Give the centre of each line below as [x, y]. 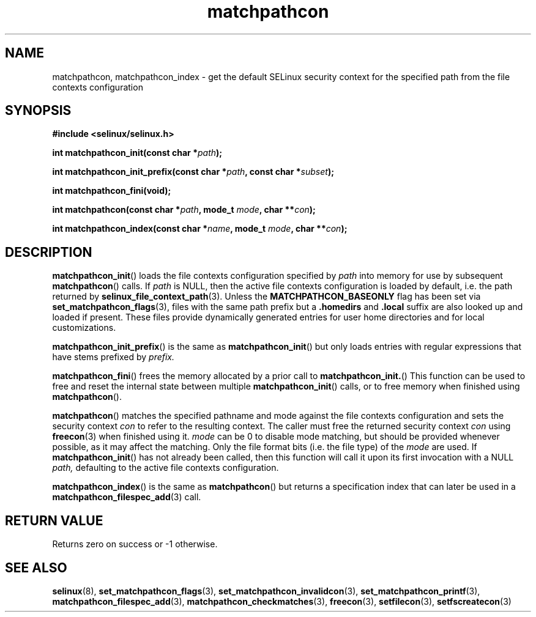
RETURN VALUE [54, 520]
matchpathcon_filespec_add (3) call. [127, 497]
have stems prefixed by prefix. [114, 357]
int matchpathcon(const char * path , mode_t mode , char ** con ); [184, 210]
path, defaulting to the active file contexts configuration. [166, 468]
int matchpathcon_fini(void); [112, 191]
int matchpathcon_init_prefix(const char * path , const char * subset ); [193, 172]
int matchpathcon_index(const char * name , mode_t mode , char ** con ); [200, 229]
